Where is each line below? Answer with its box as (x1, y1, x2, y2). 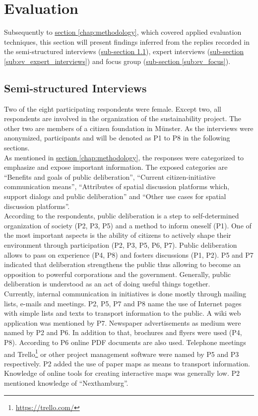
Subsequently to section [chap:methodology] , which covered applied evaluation (4, 27, 242, 37)
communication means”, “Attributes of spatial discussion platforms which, (4, 181, 230, 192)
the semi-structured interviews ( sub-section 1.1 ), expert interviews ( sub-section (4, 46, 244, 57)
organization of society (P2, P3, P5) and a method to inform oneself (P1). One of (4, 220, 252, 230)
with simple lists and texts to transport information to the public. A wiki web (4, 308, 241, 318)
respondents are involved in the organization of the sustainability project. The (4, 113, 242, 124)
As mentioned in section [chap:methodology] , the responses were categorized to (4, 152, 244, 162)
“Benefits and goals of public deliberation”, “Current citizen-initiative (4, 171, 216, 182)
